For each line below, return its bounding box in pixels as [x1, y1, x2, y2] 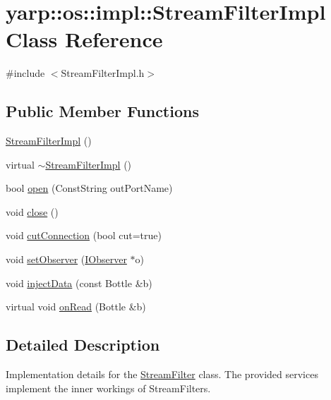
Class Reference [6, 25, 163, 54]
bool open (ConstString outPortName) [6, 181, 173, 195]
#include [6, 66, 45, 80]
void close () [6, 204, 59, 219]
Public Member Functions [6, 100, 199, 122]
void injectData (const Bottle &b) [6, 275, 152, 290]
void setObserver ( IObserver [6, 252, 127, 267]
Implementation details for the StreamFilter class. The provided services [6, 367, 318, 382]
